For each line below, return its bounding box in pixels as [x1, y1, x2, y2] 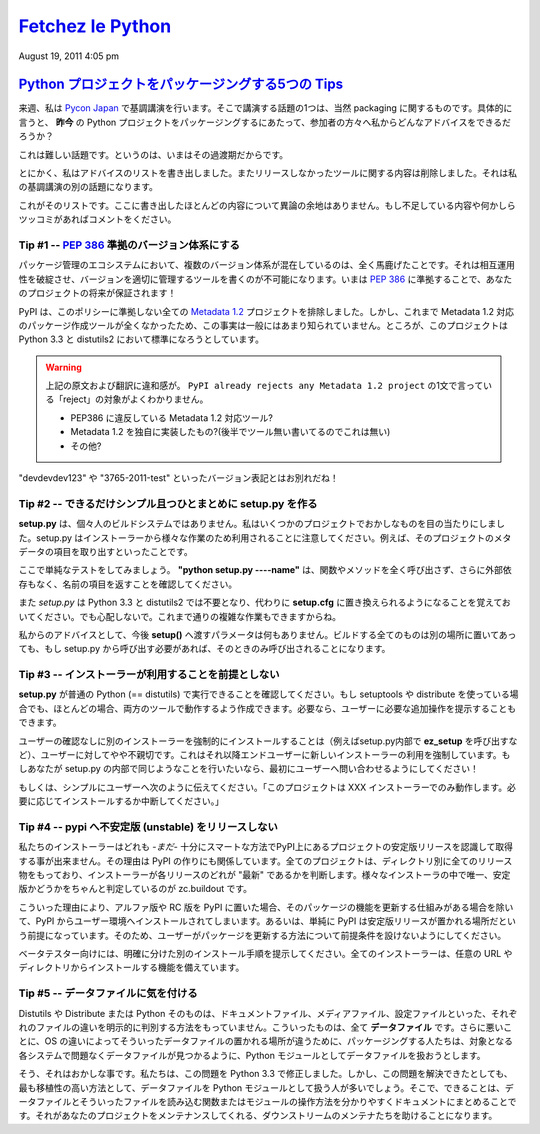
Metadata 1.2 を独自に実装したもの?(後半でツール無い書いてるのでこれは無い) [70, 426, 391, 438]
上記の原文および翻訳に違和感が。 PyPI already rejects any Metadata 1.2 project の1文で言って [45, 380, 484, 392]
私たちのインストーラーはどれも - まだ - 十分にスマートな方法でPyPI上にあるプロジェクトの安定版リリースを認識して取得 [18, 841, 514, 853]
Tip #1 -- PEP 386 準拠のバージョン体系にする [18, 238, 240, 252]
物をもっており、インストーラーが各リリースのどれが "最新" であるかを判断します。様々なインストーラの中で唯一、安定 [18, 869, 511, 881]
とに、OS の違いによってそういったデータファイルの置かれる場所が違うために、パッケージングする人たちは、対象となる [18, 1035, 514, 1047]
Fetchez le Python [18, 15, 172, 37]
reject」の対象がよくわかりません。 [62, 393, 209, 405]
